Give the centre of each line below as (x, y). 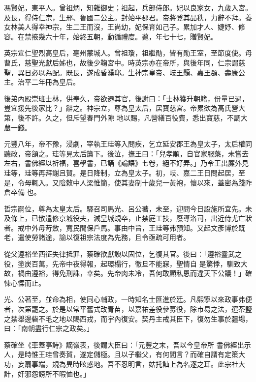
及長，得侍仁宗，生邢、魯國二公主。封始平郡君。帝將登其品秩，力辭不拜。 (125, 17)
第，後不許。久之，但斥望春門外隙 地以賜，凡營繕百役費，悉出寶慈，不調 (122, 117)
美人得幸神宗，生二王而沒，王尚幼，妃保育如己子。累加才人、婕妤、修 (131, 27)
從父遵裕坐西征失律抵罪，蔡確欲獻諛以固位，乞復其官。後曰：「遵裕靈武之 (123, 254)
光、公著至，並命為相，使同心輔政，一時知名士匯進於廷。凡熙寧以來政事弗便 (128, 299)
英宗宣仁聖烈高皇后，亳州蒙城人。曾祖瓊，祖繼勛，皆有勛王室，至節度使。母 (128, 53)
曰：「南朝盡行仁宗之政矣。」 (49, 328)
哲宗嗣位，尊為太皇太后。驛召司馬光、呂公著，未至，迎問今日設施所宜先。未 (128, 208)
